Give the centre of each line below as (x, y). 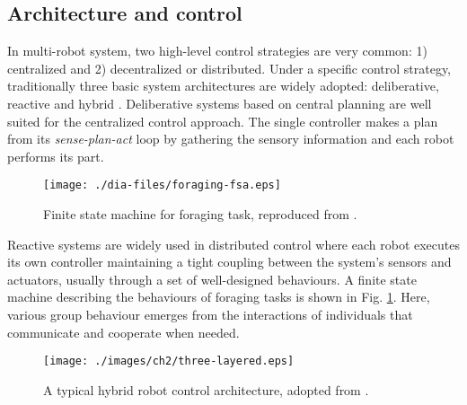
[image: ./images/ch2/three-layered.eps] (169, 361)
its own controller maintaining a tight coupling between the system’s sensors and (229, 262)
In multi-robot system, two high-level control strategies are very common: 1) (217, 51)
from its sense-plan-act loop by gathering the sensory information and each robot (231, 139)
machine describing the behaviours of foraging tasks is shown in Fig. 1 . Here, (219, 297)
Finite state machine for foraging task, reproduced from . (200, 214)
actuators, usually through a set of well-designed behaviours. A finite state (212, 279)
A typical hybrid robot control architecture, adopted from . (206, 389)
